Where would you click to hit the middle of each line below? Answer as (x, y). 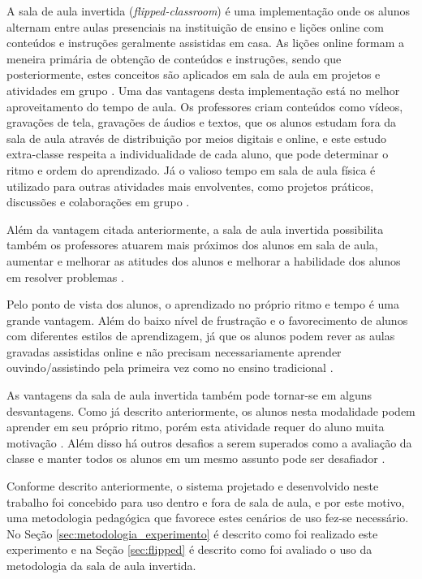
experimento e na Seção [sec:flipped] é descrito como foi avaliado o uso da (189, 549)
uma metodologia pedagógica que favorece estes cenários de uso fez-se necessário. (208, 518)
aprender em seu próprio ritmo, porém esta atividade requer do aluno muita (196, 427)
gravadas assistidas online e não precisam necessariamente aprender (174, 351)
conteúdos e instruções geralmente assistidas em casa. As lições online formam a (206, 43)
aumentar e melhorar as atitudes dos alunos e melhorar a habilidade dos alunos (204, 260)
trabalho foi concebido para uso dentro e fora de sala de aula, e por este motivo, (206, 501)
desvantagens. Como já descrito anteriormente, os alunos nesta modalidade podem (211, 410)
